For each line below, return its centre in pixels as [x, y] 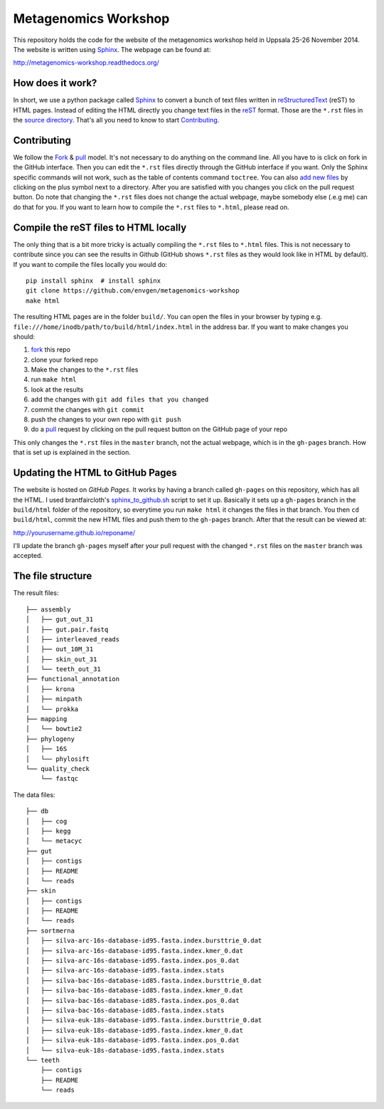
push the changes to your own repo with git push [106, 419]
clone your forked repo [65, 359]
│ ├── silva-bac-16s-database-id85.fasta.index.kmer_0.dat [134, 990]
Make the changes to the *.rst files [85, 369]
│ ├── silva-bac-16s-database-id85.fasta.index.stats [125, 1010]
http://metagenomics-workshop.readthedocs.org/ [86, 63]
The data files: [34, 794]
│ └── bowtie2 [54, 729]
